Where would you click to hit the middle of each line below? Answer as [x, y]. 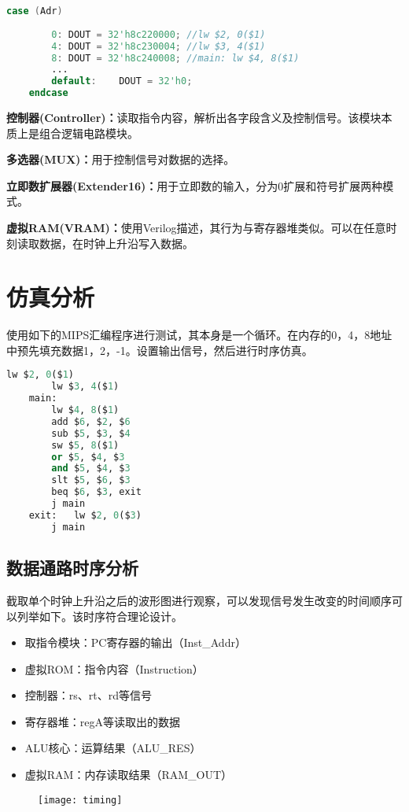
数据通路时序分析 [72, 568]
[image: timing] [80, 800]
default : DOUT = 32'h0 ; [122, 81]
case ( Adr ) [35, 11]
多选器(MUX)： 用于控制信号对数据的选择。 [121, 159]
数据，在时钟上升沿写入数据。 [116, 243]
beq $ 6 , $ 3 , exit [96, 492]
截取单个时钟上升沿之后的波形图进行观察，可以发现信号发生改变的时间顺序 [199, 600]
